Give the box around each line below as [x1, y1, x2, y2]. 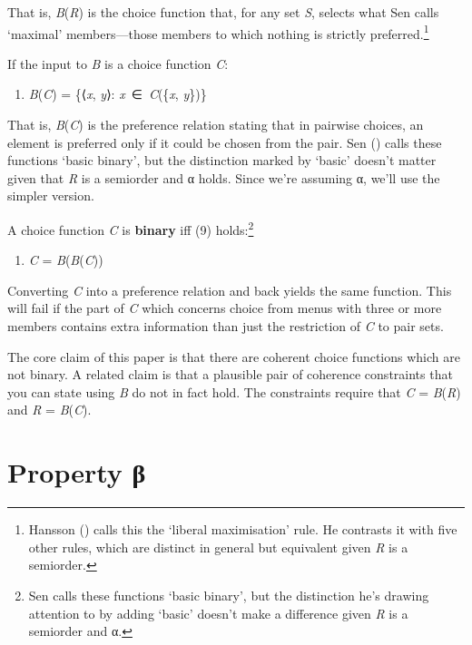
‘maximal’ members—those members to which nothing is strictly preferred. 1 [7, 21, 429, 43]
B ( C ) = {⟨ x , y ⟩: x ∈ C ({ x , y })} [28, 84, 207, 103]
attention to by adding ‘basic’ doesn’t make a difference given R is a [28, 603, 408, 622]
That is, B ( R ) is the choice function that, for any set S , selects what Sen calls [7, 3, 439, 21]
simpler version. [7, 186, 94, 205]
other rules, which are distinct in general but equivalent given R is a [28, 537, 408, 556]
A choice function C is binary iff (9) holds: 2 [7, 218, 254, 239]
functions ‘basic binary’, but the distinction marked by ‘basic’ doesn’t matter [7, 151, 437, 170]
